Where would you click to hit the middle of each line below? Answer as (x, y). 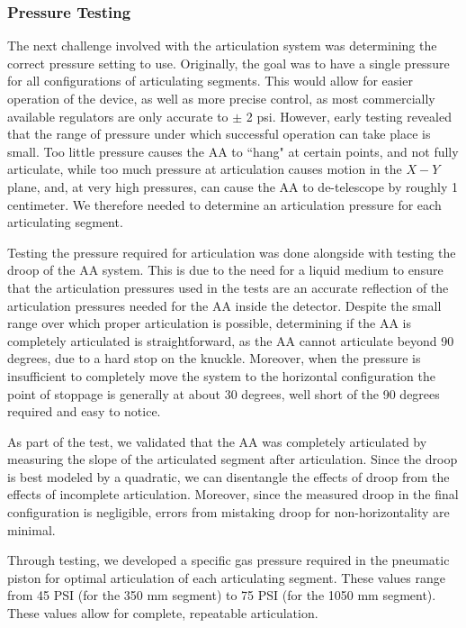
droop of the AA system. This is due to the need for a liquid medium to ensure (225, 270)
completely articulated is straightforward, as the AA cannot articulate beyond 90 (231, 340)
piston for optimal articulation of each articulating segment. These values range (226, 577)
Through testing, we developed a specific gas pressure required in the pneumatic (229, 560)
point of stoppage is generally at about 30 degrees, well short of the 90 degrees (224, 393)
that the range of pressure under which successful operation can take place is (219, 134)
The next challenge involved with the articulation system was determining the (222, 46)
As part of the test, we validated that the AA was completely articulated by (217, 441)
